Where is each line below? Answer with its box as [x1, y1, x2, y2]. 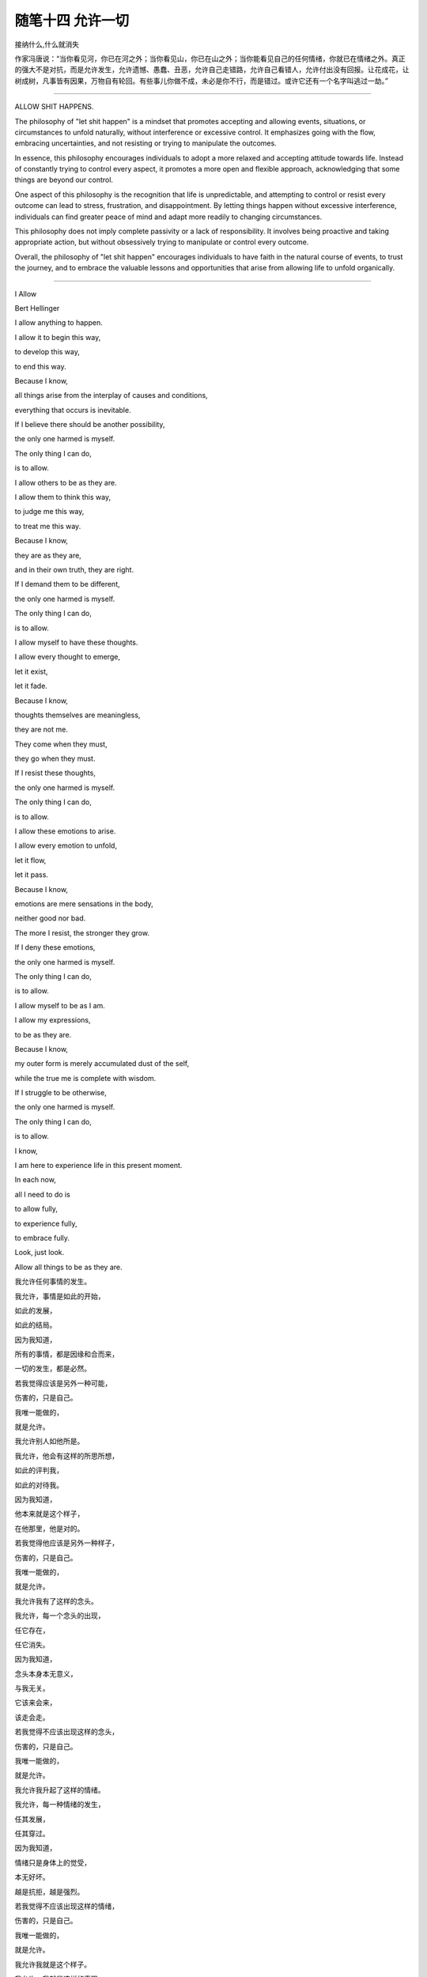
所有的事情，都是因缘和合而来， [14, 1349, 119, 1359]
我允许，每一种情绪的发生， [14, 1800, 105, 1809]
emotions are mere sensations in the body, [14, 898, 153, 909]
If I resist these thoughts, [14, 768, 96, 778]
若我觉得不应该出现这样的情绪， [14, 1901, 119, 1911]
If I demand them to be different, [14, 580, 120, 589]
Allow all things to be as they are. [14, 1262, 123, 1272]
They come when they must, [14, 739, 108, 749]
